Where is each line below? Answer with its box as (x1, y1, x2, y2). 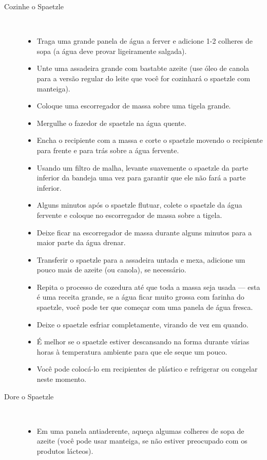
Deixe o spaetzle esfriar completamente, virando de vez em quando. (36, 319, 249, 329)
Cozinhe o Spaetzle (4, 1, 64, 11)
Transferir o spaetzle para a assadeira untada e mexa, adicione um (36, 254, 245, 265)
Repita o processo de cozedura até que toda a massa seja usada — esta (36, 281, 260, 292)
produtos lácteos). (36, 446, 93, 456)
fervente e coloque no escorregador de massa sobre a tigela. (36, 209, 222, 220)
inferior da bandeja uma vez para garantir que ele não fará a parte (36, 172, 246, 183)
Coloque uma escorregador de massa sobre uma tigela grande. (36, 100, 231, 111)
